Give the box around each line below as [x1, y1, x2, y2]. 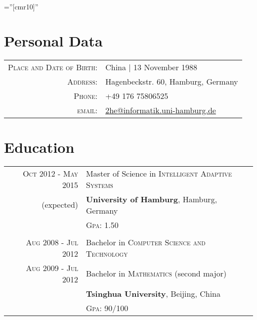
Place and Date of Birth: [8, 61, 98, 73]
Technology [86, 247, 128, 259]
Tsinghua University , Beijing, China [86, 287, 220, 299]
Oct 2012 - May [23, 167, 79, 179]
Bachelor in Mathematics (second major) [86, 268, 227, 279]
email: [77, 104, 98, 116]
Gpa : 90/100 [86, 302, 128, 314]
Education [4, 137, 75, 157]
